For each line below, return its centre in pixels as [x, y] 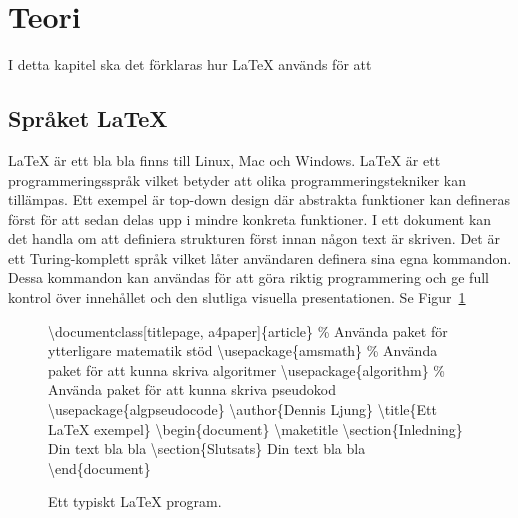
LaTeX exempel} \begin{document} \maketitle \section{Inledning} [255, 428]
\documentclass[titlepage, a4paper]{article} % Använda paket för [248, 330]
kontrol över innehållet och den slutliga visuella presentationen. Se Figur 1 [237, 297]
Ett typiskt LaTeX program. [135, 501]
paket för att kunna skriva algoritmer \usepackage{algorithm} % [247, 369]
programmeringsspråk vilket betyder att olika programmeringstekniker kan [237, 179]
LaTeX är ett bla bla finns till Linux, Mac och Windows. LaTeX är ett [224, 159]
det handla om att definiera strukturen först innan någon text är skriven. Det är [254, 238]
